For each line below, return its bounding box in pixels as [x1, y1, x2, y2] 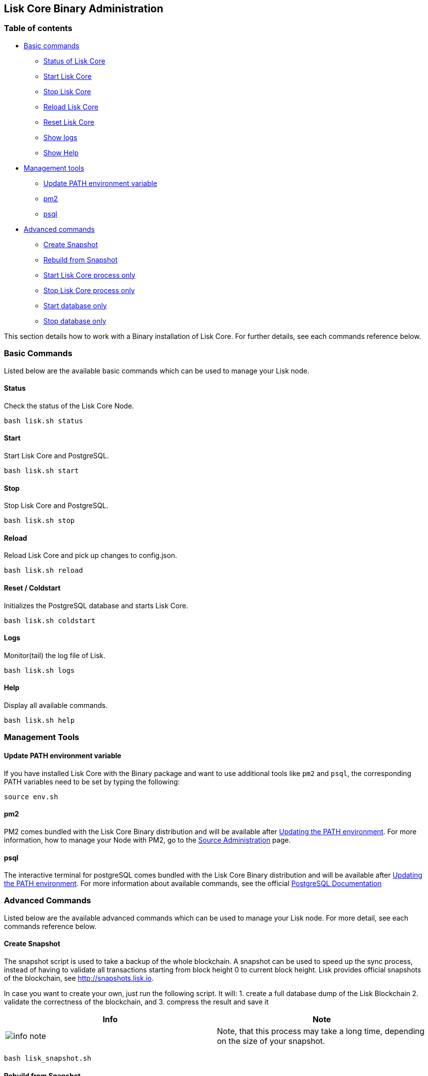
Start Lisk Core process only [43, 270, 136, 279]
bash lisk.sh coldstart [4, 616, 96, 625]
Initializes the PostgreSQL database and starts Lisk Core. [4, 601, 188, 610]
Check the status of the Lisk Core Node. [4, 401, 134, 410]
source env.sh [4, 792, 58, 801]
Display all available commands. [4, 701, 107, 710]
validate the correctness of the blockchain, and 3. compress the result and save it [4, 998, 269, 1006]
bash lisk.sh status [4, 416, 83, 425]
